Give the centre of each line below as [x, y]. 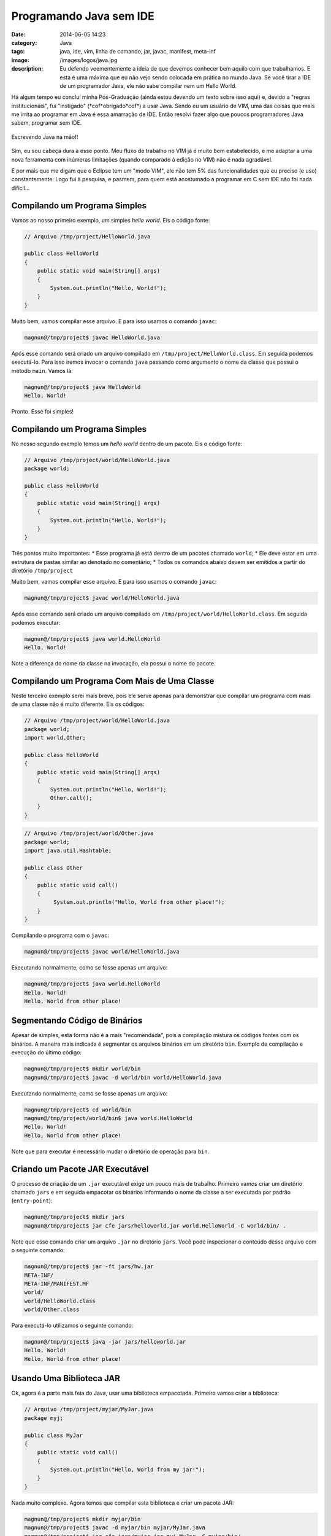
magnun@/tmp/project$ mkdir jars [74, 1217]
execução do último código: [47, 1052]
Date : [18, 34]
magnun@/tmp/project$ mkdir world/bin [82, 1069]
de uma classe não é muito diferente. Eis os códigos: [78, 704]
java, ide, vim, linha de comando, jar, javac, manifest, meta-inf [138, 52]
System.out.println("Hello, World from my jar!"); [127, 1470]
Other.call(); [71, 798]
